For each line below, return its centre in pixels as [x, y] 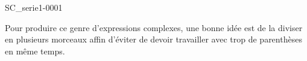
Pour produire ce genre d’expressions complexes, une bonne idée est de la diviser [154, 27]
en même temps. [35, 51]
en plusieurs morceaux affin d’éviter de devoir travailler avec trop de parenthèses [153, 39]
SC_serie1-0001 [34, 7]
